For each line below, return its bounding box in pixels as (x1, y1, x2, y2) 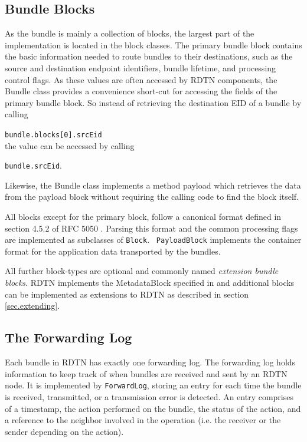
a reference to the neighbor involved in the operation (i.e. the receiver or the (5, 414, 281, 426)
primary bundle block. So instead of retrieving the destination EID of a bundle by (5, 96, 302, 108)
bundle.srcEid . (5, 159, 62, 171)
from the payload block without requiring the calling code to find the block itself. (5, 190, 299, 203)
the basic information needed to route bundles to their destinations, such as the (5, 50, 293, 62)
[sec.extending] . (5, 299, 60, 312)
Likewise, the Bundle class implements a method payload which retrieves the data (5, 179, 301, 191)
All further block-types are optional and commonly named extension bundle (5, 265, 279, 277)
